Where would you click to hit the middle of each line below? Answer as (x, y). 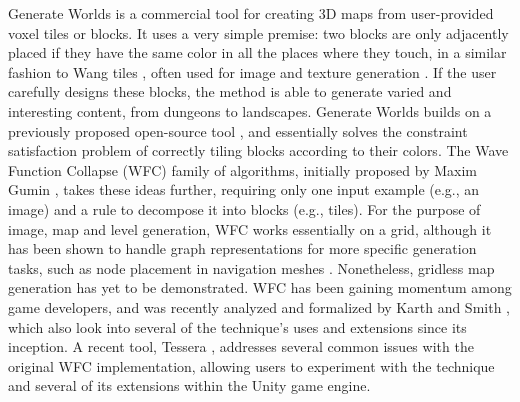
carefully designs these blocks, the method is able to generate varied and (230, 91)
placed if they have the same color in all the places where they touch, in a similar (257, 52)
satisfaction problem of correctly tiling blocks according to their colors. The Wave (258, 150)
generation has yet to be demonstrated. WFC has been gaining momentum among (260, 287)
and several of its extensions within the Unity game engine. (189, 385)
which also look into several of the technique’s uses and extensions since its (237, 326)
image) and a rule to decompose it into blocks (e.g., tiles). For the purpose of (244, 208)
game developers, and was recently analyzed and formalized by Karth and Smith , (259, 306)
